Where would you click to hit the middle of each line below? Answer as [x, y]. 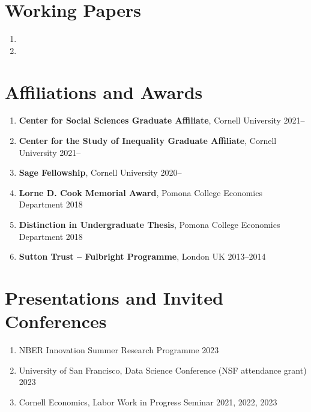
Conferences [56, 321]
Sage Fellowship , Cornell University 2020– [100, 172]
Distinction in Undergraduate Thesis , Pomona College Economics [149, 224]
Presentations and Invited [114, 297]
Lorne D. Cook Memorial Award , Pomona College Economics [140, 192]
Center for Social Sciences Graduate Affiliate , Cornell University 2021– [162, 120]
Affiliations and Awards [104, 91]
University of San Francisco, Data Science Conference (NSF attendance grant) [163, 370]
